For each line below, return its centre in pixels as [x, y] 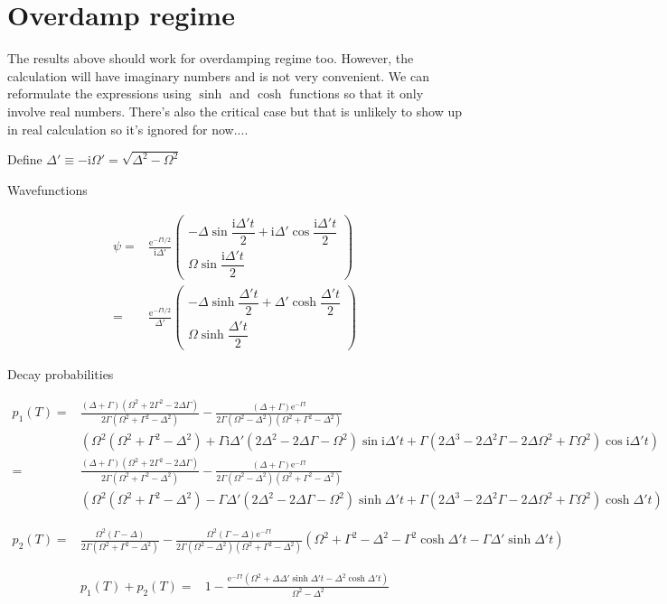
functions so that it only [357, 93]
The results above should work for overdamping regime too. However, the [211, 58]
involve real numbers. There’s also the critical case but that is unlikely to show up [235, 111]
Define [25, 159]
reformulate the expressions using [99, 93]
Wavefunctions [47, 189]
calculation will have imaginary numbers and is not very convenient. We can [218, 75]
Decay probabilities [61, 374]
